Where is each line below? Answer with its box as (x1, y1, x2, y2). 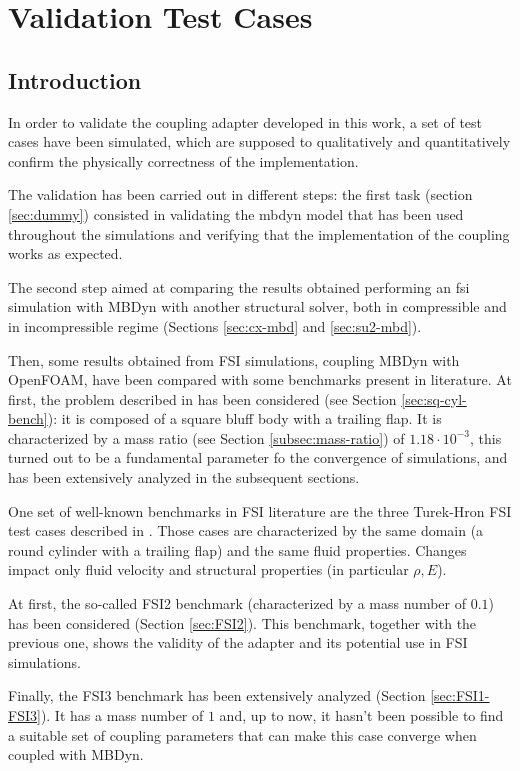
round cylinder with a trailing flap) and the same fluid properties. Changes (8, 539, 467, 560)
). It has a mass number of (40, 705, 204, 726)
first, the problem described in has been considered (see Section (8, 388, 397, 409)
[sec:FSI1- (430, 685, 490, 706)
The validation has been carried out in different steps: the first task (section (8, 184, 473, 205)
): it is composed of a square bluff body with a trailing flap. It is (47, 408, 442, 429)
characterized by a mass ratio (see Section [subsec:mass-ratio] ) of (8, 427, 405, 448)
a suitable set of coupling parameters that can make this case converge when (8, 724, 477, 745)
